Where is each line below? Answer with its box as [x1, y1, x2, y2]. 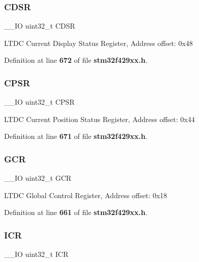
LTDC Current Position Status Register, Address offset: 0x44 [4, 113, 195, 124]
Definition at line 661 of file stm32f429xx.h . [4, 207, 148, 218]
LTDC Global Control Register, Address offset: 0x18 [4, 189, 167, 200]
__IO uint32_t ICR [4, 249, 69, 259]
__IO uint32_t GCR [4, 173, 72, 183]
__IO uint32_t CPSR [4, 97, 75, 107]
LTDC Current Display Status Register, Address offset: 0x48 [4, 37, 193, 48]
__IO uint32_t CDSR [4, 20, 75, 31]
